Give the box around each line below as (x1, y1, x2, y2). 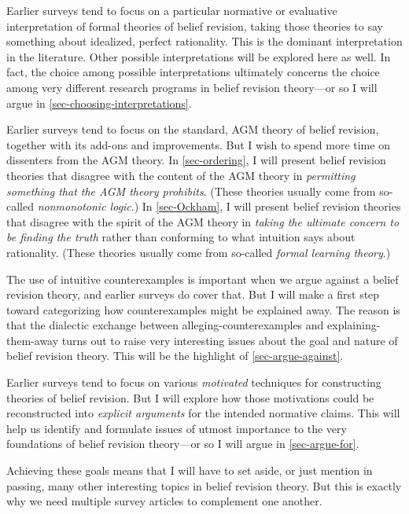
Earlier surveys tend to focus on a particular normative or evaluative (6, 2, 337, 18)
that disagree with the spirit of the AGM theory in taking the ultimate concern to (6, 213, 400, 229)
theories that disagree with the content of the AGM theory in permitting (6, 167, 356, 183)
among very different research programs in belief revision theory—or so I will (6, 79, 378, 95)
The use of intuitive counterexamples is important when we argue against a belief (6, 270, 399, 287)
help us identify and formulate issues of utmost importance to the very (6, 420, 347, 436)
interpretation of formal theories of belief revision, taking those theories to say (6, 17, 383, 34)
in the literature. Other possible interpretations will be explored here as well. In (6, 48, 391, 64)
